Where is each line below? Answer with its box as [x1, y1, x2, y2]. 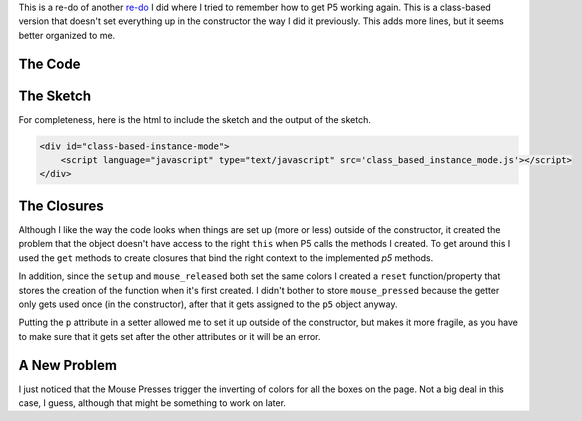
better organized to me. [18, 29, 116, 41]
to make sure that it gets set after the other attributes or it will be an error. [18, 330, 321, 342]
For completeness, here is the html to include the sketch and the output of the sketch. [18, 113, 372, 125]
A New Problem [18, 356, 117, 374]
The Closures [18, 197, 104, 214]
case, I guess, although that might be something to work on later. [18, 397, 287, 409]
